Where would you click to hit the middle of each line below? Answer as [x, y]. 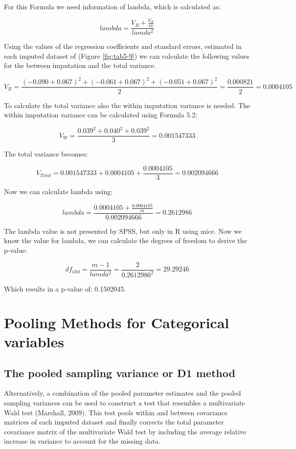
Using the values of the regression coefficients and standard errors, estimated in [123, 46]
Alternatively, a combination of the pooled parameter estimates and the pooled [123, 393]
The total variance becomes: [46, 154]
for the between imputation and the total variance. [80, 65]
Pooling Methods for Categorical [117, 322]
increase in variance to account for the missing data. [82, 441]
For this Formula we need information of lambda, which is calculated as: [112, 6]
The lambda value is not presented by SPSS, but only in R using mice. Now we [123, 231]
